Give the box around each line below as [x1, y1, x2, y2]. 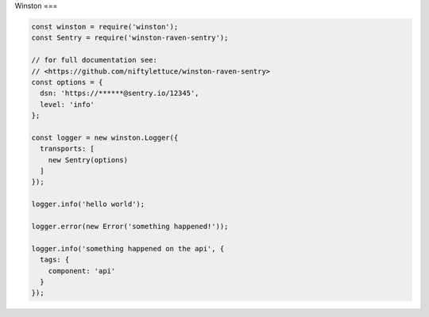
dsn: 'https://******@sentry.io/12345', [40, 89, 199, 98]
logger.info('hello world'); [31, 200, 145, 209]
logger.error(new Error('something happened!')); [31, 222, 229, 231]
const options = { [31, 78, 103, 86]
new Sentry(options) [48, 155, 129, 164]
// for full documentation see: [31, 55, 158, 65]
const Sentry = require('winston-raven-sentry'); [31, 33, 229, 43]
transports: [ [40, 144, 95, 154]
